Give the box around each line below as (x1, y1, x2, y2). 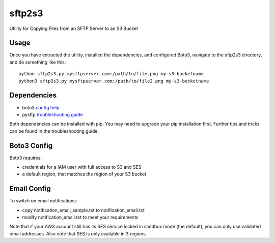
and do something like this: (9, 59, 66, 65)
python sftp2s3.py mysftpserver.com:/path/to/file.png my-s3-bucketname (18, 71, 204, 77)
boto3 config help (22, 104, 60, 110)
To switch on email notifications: (9, 198, 77, 204)
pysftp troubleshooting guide (22, 111, 83, 117)
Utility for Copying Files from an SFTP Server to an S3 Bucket (9, 25, 139, 32)
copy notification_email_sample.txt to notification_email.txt (22, 207, 145, 213)
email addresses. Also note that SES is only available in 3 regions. (9, 230, 147, 236)
